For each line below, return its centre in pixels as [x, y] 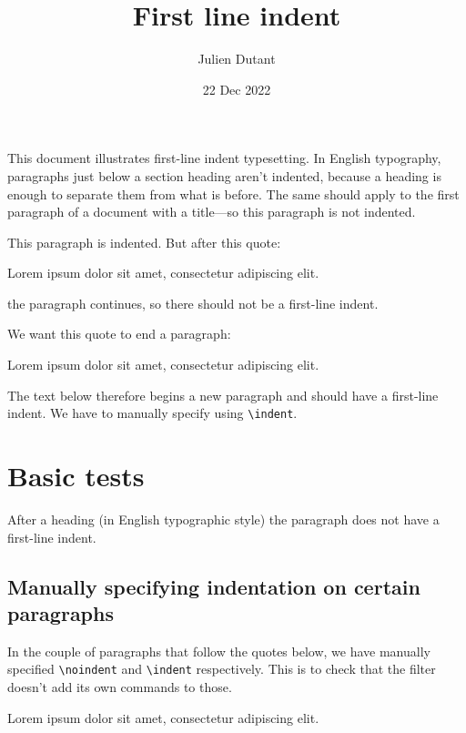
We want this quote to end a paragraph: [119, 334]
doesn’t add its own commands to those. [120, 687]
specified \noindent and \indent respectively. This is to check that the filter [222, 669]
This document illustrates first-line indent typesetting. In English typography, [224, 158]
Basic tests [76, 476]
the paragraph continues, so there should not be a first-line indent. [193, 303]
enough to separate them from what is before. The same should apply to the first [233, 193]
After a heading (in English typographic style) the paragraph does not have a [223, 519]
